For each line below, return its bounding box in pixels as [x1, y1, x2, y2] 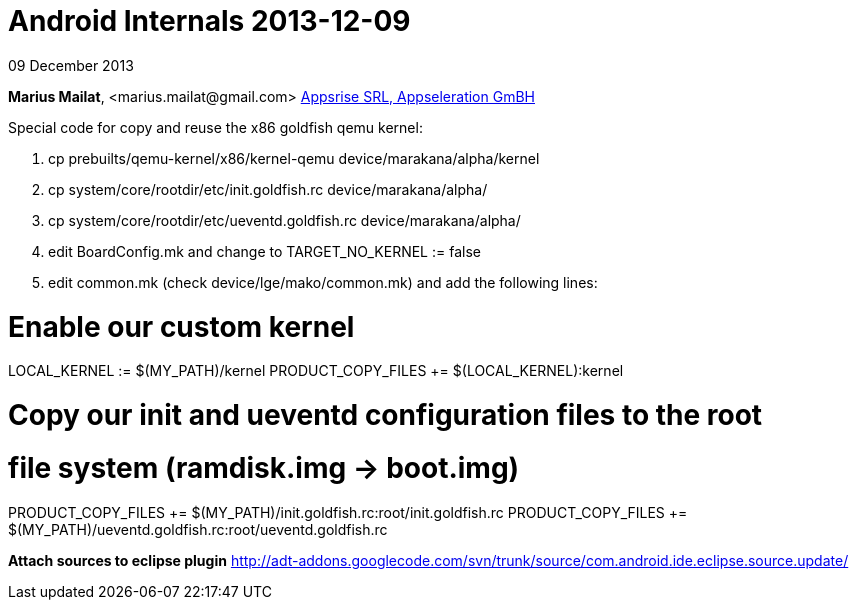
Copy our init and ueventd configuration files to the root [8, 398, 763, 432]
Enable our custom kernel [8, 309, 355, 344]
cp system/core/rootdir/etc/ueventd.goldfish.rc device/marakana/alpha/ [48, 211, 521, 229]
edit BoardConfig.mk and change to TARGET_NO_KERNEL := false [48, 242, 481, 260]
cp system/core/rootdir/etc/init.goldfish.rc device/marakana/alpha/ [48, 180, 488, 198]
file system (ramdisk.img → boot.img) [8, 450, 520, 485]
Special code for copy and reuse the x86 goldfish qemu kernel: [8, 118, 423, 136]
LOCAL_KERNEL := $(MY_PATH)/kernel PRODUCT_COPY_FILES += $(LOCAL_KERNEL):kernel [8, 362, 624, 380]
